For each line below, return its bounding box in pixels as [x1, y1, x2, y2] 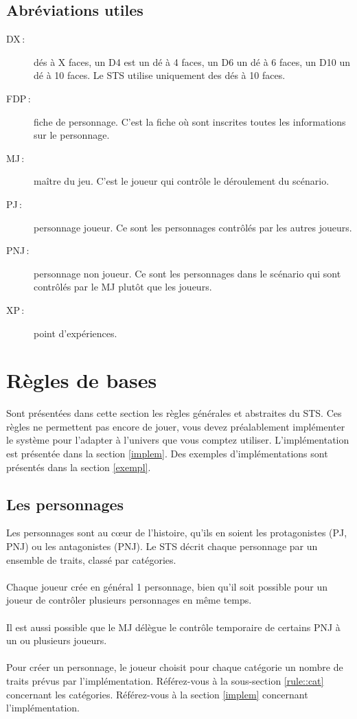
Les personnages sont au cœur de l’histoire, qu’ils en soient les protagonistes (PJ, [6, 525, 347, 540]
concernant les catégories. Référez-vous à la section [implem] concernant [6, 687, 308, 701]
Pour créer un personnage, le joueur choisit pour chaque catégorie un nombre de [6, 660, 343, 674]
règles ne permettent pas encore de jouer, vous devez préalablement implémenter [6, 419, 345, 433]
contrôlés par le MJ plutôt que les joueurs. [34, 279, 212, 294]
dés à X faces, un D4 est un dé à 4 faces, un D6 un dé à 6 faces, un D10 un [34, 54, 350, 69]
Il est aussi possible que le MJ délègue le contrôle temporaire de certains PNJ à [6, 619, 341, 634]
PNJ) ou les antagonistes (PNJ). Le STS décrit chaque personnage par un [6, 539, 318, 553]
